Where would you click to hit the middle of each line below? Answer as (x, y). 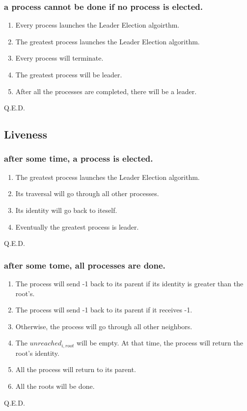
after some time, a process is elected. (79, 158)
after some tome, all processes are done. (85, 265)
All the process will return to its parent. (76, 369)
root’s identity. (37, 353)
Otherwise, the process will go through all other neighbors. (104, 326)
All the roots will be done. (55, 386)
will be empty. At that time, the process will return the (160, 343)
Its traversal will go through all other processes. (87, 193)
